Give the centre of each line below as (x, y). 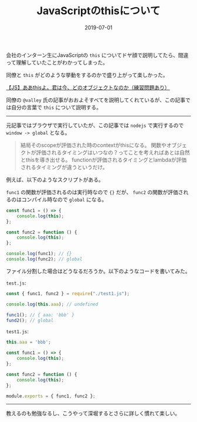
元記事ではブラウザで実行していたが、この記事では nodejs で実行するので (95, 125)
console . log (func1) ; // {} (39, 254)
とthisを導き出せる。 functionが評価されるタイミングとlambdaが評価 (103, 160)
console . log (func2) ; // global (44, 259)
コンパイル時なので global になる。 (64, 199)
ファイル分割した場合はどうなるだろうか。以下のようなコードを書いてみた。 (98, 271)
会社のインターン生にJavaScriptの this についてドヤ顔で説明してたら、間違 (97, 55)
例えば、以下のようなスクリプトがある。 (55, 179)
